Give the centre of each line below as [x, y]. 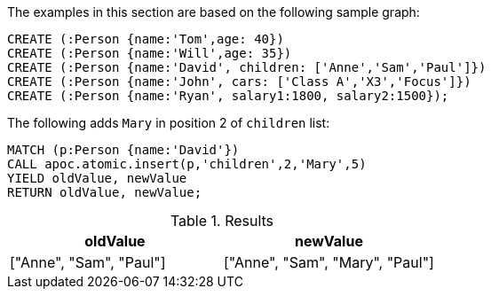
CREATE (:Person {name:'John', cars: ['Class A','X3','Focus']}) [239, 82]
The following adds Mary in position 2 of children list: [169, 123]
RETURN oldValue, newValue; [105, 192]
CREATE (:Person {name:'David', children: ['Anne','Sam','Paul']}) [247, 67]
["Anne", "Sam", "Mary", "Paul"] [329, 262]
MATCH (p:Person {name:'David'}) [123, 150]
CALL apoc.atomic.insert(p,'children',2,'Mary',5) [187, 164]
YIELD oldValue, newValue [97, 178]
